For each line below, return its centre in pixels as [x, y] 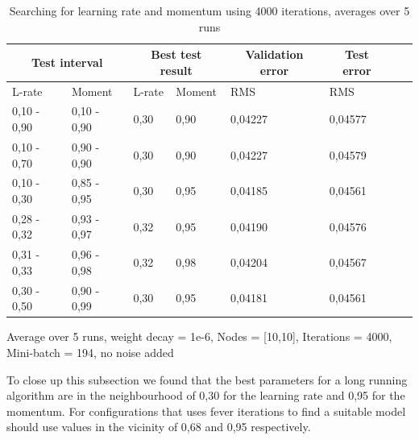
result [176, 70]
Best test [176, 54]
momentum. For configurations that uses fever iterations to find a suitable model [206, 411]
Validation [274, 54]
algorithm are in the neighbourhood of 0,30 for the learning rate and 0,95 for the [206, 395]
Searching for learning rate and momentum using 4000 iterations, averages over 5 [209, 10]
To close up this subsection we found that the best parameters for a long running [207, 379]
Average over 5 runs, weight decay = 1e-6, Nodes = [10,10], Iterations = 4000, [199, 336]
